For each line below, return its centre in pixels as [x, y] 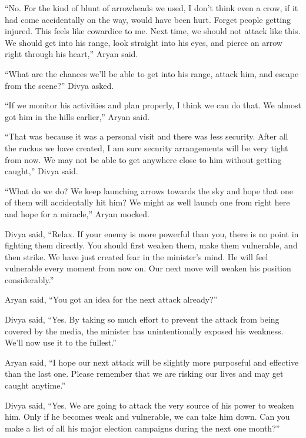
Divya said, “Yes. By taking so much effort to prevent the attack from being [142, 319]
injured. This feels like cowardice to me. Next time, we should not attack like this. [153, 31]
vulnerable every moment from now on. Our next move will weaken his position [148, 268]
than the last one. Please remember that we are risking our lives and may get [144, 374]
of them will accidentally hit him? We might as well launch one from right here [147, 202]
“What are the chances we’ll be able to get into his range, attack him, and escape [152, 73]
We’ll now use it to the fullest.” [61, 342]
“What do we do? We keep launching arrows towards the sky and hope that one [149, 190]
